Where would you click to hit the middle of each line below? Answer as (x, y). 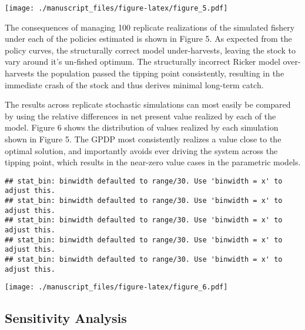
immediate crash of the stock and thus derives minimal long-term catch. (134, 84)
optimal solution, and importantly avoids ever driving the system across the (141, 150)
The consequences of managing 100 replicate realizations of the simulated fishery (150, 27)
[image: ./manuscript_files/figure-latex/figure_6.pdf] (116, 287)
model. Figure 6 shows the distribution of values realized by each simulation (142, 127)
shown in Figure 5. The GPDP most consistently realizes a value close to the (143, 139)
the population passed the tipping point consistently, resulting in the (160, 73)
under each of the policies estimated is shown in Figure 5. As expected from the (148, 39)
